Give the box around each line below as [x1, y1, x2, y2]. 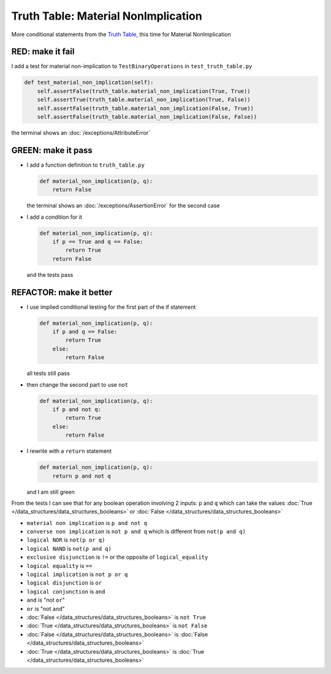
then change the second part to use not [26, 381, 129, 388]
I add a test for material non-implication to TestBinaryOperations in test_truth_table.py [11, 62, 253, 70]
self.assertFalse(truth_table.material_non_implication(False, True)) [37, 105, 254, 112]
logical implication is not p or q [26, 570, 128, 578]
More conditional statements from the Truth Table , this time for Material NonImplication [11, 31, 231, 38]
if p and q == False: [52, 328, 118, 335]
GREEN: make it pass [11, 145, 93, 156]
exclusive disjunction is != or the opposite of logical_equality [26, 553, 208, 561]
